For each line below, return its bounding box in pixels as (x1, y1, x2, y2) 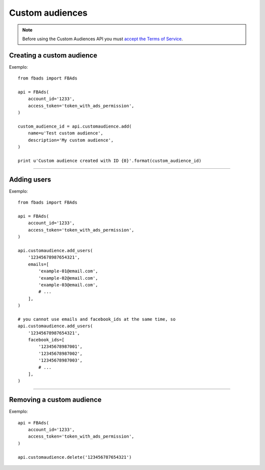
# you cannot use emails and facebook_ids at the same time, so (18, 316, 176, 322)
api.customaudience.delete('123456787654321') (18, 454, 132, 460)
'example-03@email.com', (38, 282, 98, 287)
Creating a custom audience (9, 51, 98, 59)
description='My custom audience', (27, 137, 114, 143)
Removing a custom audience (9, 395, 102, 404)
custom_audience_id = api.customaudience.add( (18, 123, 132, 129)
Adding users (9, 175, 52, 183)
